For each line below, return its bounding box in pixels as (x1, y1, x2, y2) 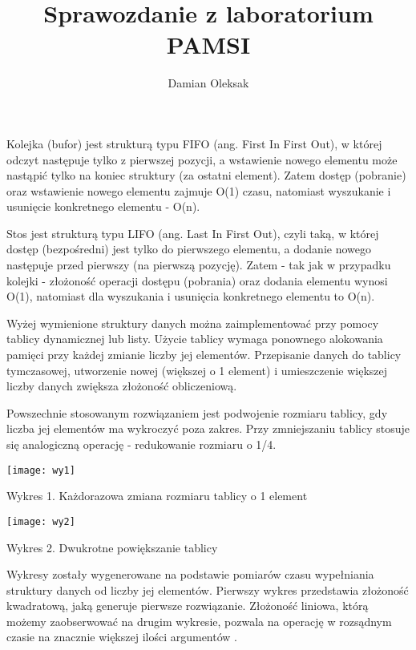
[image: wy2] (6, 515, 75, 527)
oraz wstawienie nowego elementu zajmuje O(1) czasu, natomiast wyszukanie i (6, 182, 391, 199)
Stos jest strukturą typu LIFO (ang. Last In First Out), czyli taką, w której (6, 224, 379, 241)
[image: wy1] (6, 464, 75, 476)
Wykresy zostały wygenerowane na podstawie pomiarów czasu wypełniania (6, 566, 374, 583)
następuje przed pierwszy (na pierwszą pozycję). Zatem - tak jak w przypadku (6, 256, 391, 273)
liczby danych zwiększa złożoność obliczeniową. (6, 377, 237, 394)
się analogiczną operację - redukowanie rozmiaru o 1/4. (6, 436, 277, 452)
